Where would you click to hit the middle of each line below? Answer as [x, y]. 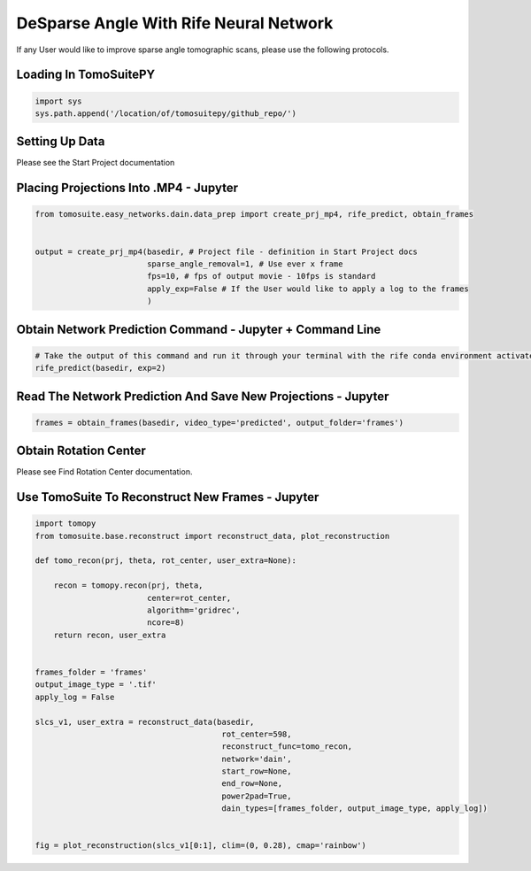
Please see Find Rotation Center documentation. [104, 472]
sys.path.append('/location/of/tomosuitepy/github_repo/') [165, 113]
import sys [58, 101]
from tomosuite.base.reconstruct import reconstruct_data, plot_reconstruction [212, 536]
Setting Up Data [61, 142]
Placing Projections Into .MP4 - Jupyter [127, 188]
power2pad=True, [257, 796]
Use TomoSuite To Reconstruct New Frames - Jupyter [168, 497]
